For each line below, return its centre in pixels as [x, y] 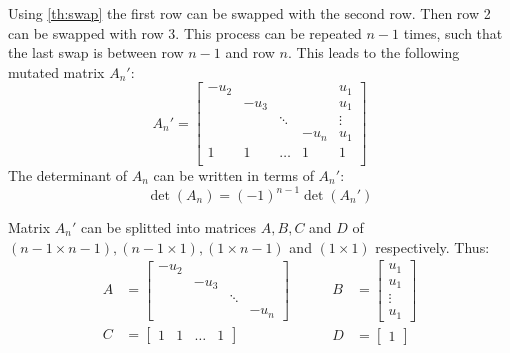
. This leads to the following [373, 52]
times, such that [453, 32]
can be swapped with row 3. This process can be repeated [185, 32]
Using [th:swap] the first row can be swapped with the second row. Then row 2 [249, 13]
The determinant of [68, 174]
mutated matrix [56, 71]
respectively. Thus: [432, 246]
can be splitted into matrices [168, 227]
